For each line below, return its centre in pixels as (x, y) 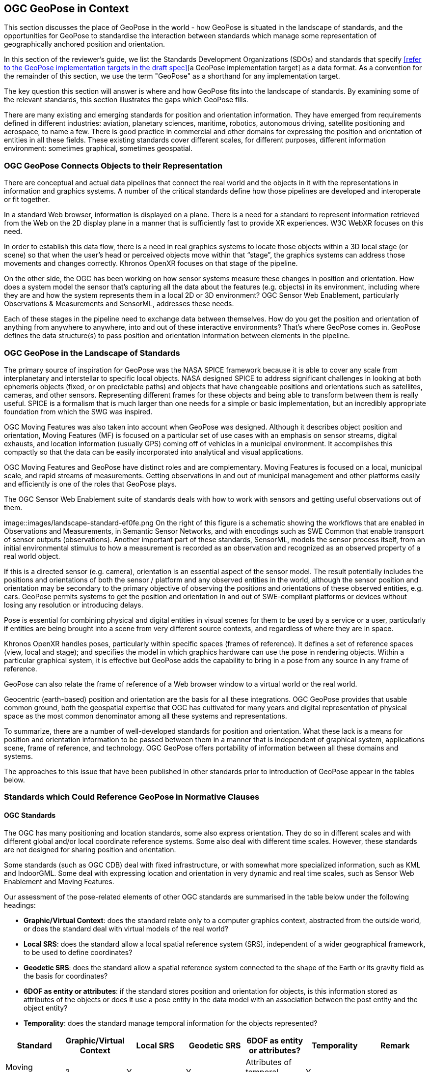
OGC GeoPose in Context (67, 9)
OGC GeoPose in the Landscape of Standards (92, 353)
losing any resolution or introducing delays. (74, 605)
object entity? (46, 1008)
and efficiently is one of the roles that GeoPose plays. (90, 484)
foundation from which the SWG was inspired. (78, 411)
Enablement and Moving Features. (59, 881)
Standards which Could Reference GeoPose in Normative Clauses (132, 797)
